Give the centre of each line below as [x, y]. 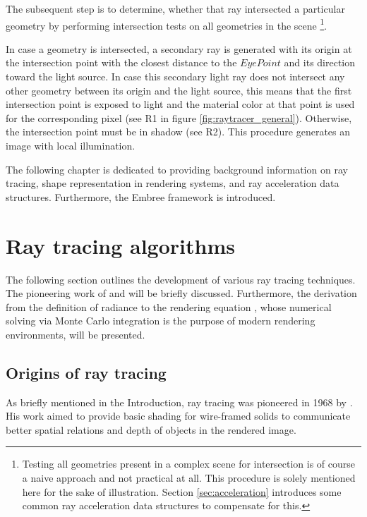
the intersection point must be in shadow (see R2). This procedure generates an [178, 132]
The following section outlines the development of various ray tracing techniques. [181, 279]
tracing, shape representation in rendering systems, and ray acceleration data [173, 183]
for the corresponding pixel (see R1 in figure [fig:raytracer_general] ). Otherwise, [179, 117]
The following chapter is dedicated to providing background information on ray [177, 169]
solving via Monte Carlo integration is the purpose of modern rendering [161, 321]
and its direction [320, 62]
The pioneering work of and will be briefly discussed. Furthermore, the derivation [181, 293]
